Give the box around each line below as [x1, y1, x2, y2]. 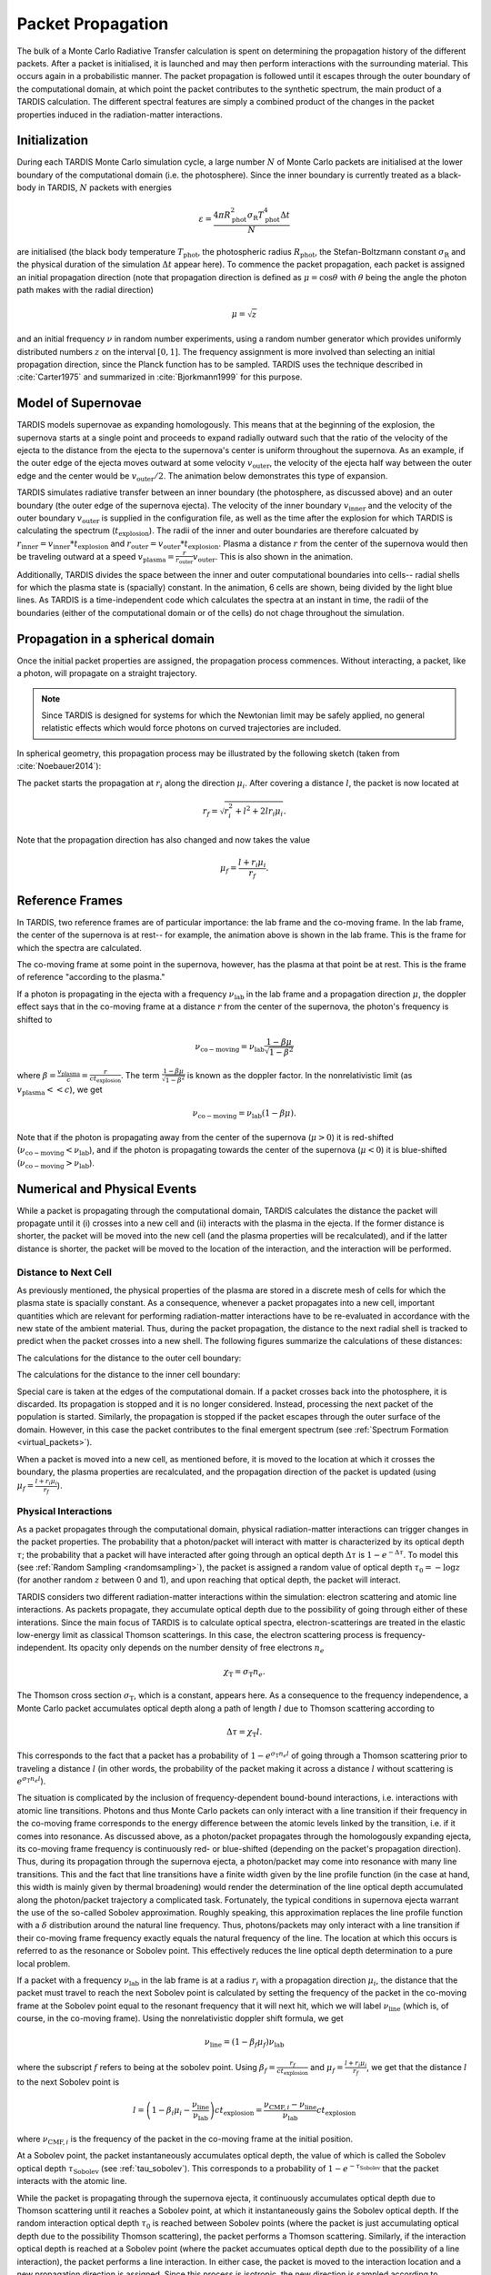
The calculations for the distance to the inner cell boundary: [16, 1370, 241, 1380]
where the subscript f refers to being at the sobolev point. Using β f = [16, 2061, 276, 2075]
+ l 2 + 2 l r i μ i [235, 804, 284, 819]
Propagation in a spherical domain [16, 631, 215, 646]
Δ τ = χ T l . [225, 1726, 263, 1739]
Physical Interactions [16, 1504, 113, 1517]
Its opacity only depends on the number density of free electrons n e [68, 1643, 325, 1655]
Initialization [16, 133, 89, 148]
